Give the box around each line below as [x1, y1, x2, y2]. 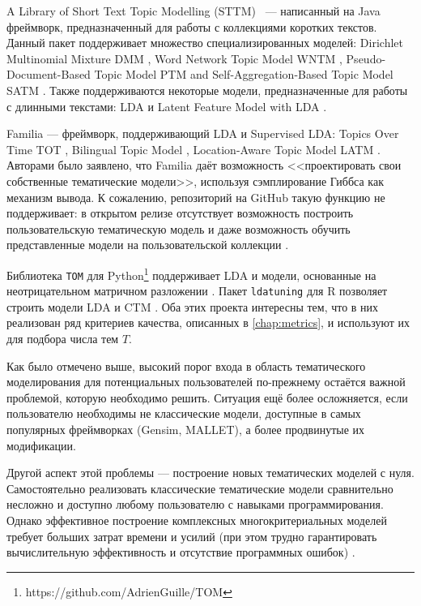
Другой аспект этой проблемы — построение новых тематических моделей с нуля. [6, 464, 415, 481]
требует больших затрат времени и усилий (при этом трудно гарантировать [6, 527, 377, 544]
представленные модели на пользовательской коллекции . [6, 236, 289, 253]
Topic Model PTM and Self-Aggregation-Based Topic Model [94, 66, 393, 83]
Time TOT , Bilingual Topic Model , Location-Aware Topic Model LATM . [6, 140, 381, 157]
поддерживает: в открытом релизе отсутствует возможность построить [6, 204, 354, 221]
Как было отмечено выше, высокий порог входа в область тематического [6, 357, 366, 374]
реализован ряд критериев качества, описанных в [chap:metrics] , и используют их [6, 314, 410, 331]
